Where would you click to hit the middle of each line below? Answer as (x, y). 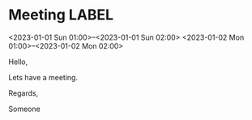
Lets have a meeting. (43, 77)
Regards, (23, 93)
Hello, (18, 62)
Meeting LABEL (61, 15)
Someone (24, 109)
